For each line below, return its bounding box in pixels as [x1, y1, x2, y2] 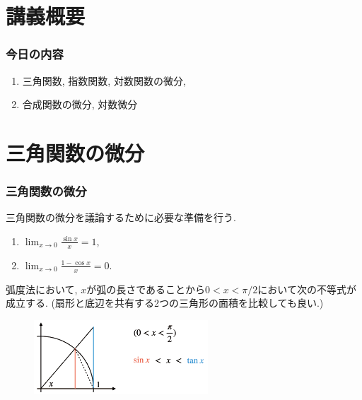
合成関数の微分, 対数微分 [22, 97, 138, 112]
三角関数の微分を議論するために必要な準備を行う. [6, 210, 236, 225]
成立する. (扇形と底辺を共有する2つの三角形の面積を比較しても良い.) [6, 295, 324, 310]
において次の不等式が [257, 281, 356, 296]
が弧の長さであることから [86, 281, 206, 296]
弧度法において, [6, 281, 78, 296]
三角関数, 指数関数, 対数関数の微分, [22, 73, 186, 88]
